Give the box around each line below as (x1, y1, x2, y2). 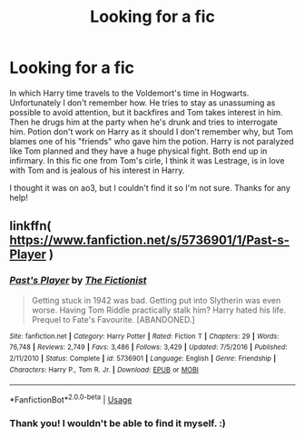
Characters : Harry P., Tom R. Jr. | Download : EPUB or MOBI (9, 365, 200, 374)
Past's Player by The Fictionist (9, 274, 147, 287)
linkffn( (9, 218, 52, 234)
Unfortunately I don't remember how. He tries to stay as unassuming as (9, 97, 276, 108)
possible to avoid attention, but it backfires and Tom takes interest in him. (9, 106, 283, 117)
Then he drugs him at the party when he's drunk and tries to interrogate (9, 116, 279, 127)
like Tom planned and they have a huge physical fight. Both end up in (9, 145, 268, 156)
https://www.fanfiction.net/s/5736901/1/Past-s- (9, 233, 290, 248)
